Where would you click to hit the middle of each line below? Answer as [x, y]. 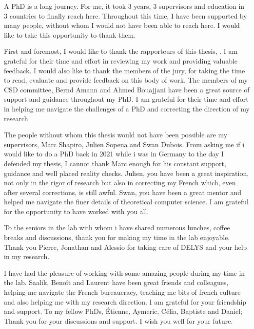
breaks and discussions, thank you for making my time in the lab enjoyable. [117, 237]
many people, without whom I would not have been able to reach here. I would [122, 25]
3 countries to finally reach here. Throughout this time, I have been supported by [126, 15]
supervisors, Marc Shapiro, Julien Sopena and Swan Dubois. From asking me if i [124, 144]
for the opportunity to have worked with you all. [77, 211]
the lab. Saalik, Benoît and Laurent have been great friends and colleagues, [116, 282]
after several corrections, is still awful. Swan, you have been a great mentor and [123, 192]
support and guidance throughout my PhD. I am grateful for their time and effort [126, 99]
